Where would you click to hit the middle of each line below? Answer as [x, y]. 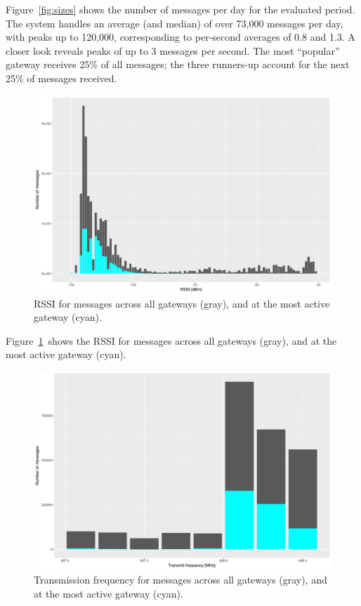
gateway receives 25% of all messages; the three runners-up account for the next [178, 64]
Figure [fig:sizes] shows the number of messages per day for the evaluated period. [180, 9]
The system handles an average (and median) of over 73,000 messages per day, [175, 23]
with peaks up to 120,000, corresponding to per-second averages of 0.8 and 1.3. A [180, 37]
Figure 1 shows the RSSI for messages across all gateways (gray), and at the [171, 340]
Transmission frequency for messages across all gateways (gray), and [180, 579]
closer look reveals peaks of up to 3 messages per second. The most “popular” [173, 50]
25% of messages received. [61, 78]
